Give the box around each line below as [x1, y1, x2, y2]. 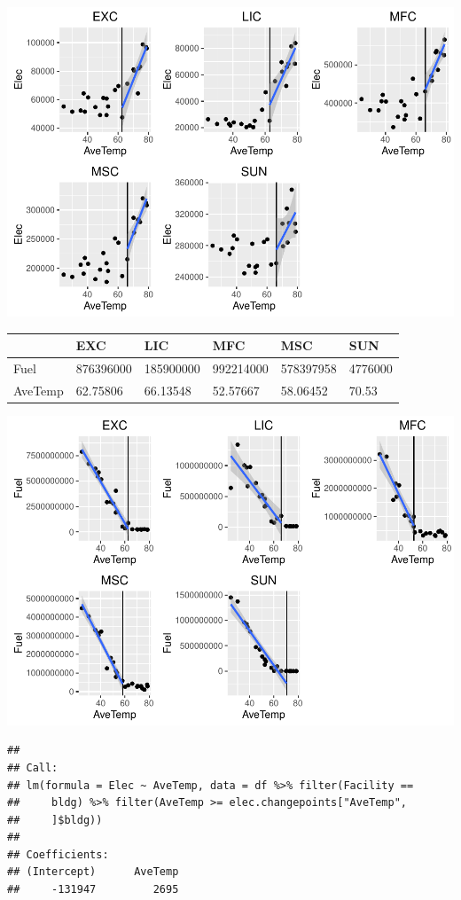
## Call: [7, 761, 59, 774]
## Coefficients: [7, 848, 109, 861]
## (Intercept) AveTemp [7, 865, 179, 879]
